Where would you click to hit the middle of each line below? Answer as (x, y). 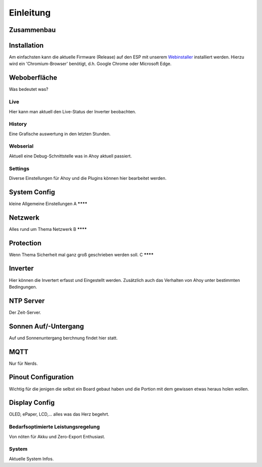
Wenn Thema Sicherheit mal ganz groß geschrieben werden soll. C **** (81, 255)
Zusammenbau (32, 30)
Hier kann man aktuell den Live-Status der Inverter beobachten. (73, 111)
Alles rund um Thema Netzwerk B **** (48, 229)
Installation (26, 45)
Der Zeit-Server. (25, 312)
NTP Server (27, 301)
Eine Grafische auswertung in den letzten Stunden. (60, 134)
